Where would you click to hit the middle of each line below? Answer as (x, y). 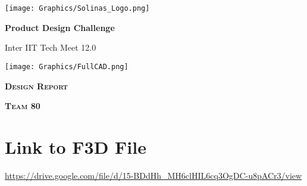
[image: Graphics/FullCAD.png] (67, 66)
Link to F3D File (76, 146)
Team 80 (23, 106)
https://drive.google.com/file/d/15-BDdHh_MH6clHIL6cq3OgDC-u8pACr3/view (153, 175)
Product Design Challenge (60, 27)
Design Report (36, 86)
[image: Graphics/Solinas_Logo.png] (77, 8)
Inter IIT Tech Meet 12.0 (51, 47)
